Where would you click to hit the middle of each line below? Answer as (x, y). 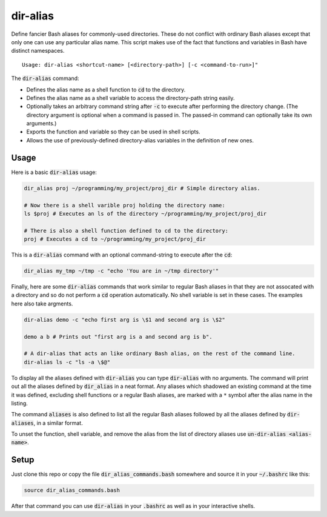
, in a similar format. (58, 423)
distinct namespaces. (38, 51)
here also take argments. (42, 304)
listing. (20, 403)
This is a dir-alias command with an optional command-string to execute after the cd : (122, 255)
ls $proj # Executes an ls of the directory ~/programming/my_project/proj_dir (145, 213)
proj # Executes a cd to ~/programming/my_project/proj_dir (115, 239)
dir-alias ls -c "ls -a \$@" (67, 362)
